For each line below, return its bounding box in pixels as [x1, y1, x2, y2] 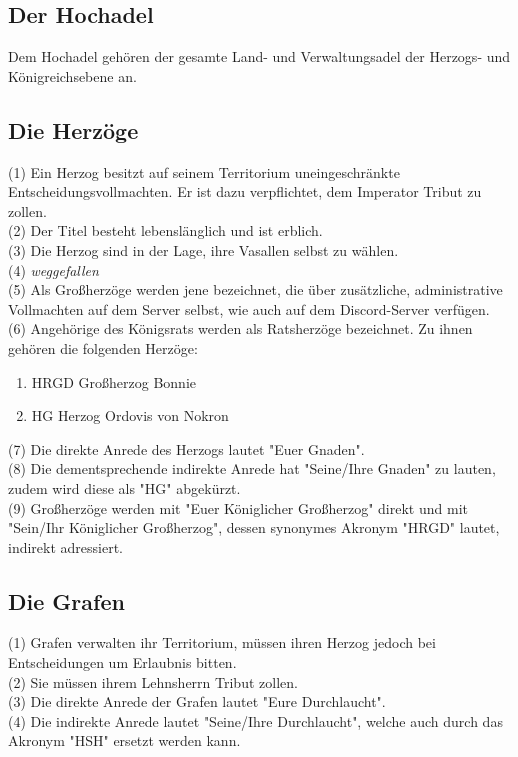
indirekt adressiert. [8, 536, 124, 557]
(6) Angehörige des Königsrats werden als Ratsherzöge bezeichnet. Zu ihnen [8, 318, 473, 339]
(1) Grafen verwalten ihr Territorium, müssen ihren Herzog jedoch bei [8, 632, 436, 653]
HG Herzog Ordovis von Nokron [31, 405, 229, 426]
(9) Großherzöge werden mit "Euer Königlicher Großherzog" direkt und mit [8, 497, 468, 518]
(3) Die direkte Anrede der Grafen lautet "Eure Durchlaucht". [8, 691, 386, 712]
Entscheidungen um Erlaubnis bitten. [8, 652, 237, 673]
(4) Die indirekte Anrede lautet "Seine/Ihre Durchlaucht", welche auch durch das [8, 710, 503, 731]
